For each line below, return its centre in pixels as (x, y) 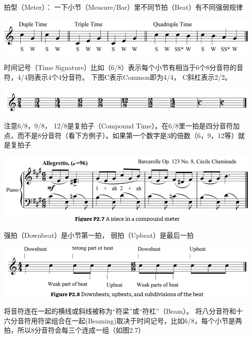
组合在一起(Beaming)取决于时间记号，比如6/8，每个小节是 (143, 320)
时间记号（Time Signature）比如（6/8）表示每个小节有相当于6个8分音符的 (120, 67)
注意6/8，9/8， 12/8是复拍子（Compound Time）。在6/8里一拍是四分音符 (118, 126)
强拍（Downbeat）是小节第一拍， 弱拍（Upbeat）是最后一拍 (99, 235)
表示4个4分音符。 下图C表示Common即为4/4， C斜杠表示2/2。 (133, 77)
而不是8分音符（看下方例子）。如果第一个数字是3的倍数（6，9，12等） (127, 135)
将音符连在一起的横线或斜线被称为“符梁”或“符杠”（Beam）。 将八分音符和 (120, 311)
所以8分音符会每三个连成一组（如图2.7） (81, 330)
